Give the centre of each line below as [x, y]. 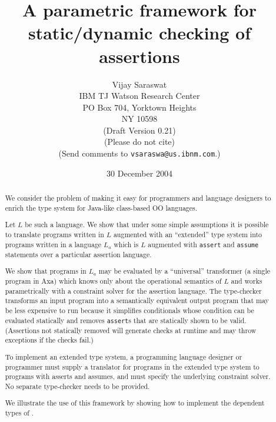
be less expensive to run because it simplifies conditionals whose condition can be [129, 310]
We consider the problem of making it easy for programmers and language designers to [138, 198]
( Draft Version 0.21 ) [139, 130]
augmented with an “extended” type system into [188, 234]
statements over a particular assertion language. [78, 254]
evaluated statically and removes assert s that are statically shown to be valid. [126, 320]
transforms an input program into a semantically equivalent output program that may [137, 300]
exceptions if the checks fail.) [49, 340]
